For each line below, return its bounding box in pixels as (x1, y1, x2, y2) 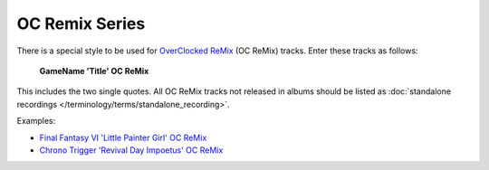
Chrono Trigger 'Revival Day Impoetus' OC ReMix (39, 145, 224, 156)
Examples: (16, 116, 56, 127)
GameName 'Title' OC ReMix (39, 65, 149, 76)
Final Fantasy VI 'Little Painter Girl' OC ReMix (39, 132, 207, 143)
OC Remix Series (16, 14, 146, 33)
